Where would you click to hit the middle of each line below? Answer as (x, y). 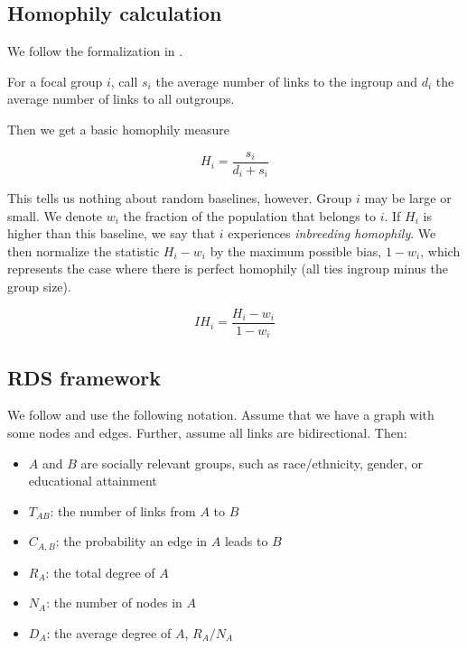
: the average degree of (109, 632)
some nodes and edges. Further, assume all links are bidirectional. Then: (207, 432)
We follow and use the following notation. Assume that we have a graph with (221, 415)
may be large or (408, 198)
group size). (39, 287)
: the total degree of (100, 572)
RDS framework (84, 377)
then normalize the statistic (84, 250)
